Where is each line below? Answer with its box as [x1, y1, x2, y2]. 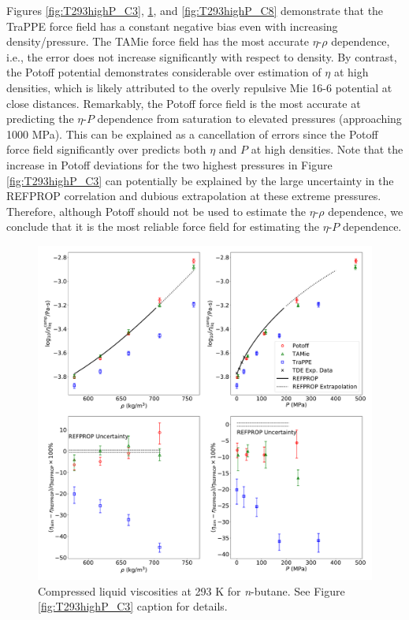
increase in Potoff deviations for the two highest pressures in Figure [6, 156, 333, 173]
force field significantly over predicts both [6, 141, 206, 158]
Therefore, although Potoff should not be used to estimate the [6, 202, 307, 219]
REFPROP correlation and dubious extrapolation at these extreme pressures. [6, 187, 381, 204]
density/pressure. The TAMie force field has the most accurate [6, 33, 309, 50]
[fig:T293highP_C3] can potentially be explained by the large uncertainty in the [6, 172, 394, 188]
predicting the [6, 110, 74, 127]
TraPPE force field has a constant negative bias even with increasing [6, 17, 338, 34]
